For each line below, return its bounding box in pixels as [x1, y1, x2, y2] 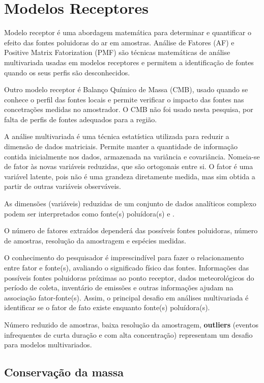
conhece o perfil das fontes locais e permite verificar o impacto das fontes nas [4, 94, 244, 104]
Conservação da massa [4, 364, 124, 380]
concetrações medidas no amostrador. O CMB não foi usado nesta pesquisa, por [4, 104, 253, 115]
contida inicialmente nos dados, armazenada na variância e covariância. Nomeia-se [4, 151, 260, 161]
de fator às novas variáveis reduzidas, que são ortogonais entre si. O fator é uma [4, 161, 253, 172]
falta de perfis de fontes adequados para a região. [4, 114, 157, 124]
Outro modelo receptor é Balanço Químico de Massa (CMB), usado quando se [4, 84, 248, 95]
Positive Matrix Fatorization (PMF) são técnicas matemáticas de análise [4, 47, 230, 58]
